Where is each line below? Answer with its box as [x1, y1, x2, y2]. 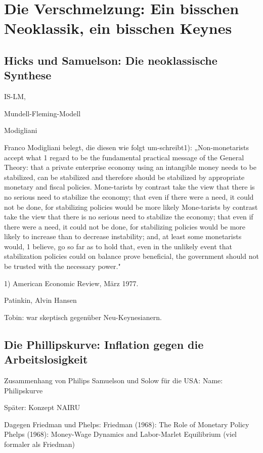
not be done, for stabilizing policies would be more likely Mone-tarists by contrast [4, 201, 258, 212]
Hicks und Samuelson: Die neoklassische [4, 52, 217, 68]
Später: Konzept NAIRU [4, 402, 80, 413]
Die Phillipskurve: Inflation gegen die [4, 336, 204, 352]
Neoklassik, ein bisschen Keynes [4, 18, 232, 38]
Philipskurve [4, 385, 43, 395]
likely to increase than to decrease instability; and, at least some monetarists [4, 231, 242, 242]
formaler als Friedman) [4, 439, 75, 449]
